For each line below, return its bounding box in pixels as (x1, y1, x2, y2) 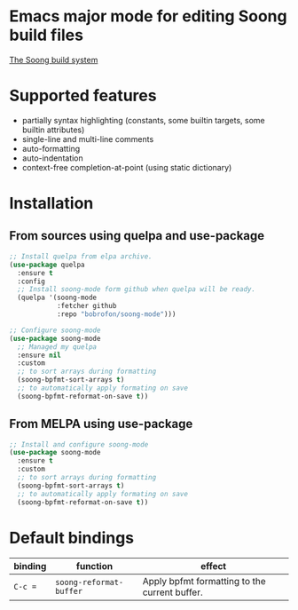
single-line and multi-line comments (21, 133, 154, 144)
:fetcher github (56, 302, 117, 311)
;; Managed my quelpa (17, 342, 98, 352)
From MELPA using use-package (9, 416, 193, 432)
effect (200, 559, 227, 572)
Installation (9, 194, 94, 214)
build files (9, 25, 84, 45)
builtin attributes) (21, 124, 85, 135)
